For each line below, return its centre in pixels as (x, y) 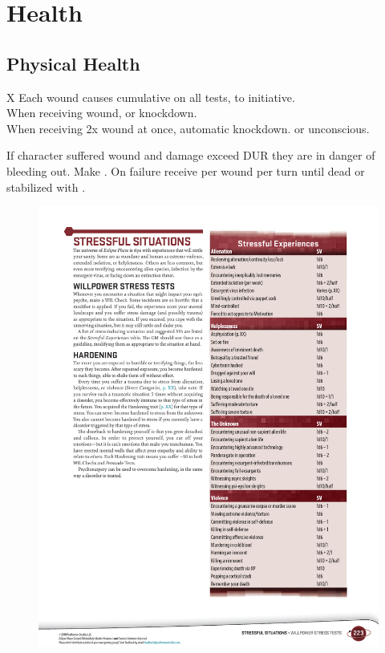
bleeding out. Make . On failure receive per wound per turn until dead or (186, 170)
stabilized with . (46, 187)
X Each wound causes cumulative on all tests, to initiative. (151, 97)
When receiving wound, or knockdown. (102, 113)
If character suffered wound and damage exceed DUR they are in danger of (191, 155)
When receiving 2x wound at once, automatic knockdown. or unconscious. (188, 128)
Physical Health (73, 63)
